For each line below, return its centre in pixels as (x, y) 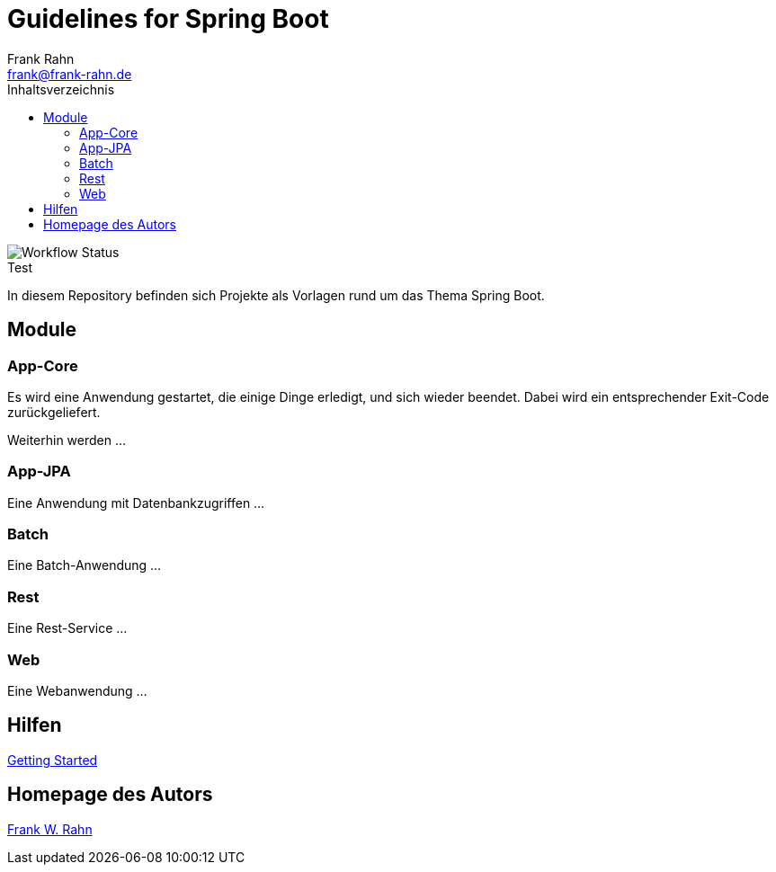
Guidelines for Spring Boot (168, 19)
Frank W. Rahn (50, 829)
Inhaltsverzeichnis (61, 89)
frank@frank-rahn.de (70, 74)
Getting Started (53, 760)
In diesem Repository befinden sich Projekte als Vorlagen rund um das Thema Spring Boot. (276, 295)
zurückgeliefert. (54, 412)
